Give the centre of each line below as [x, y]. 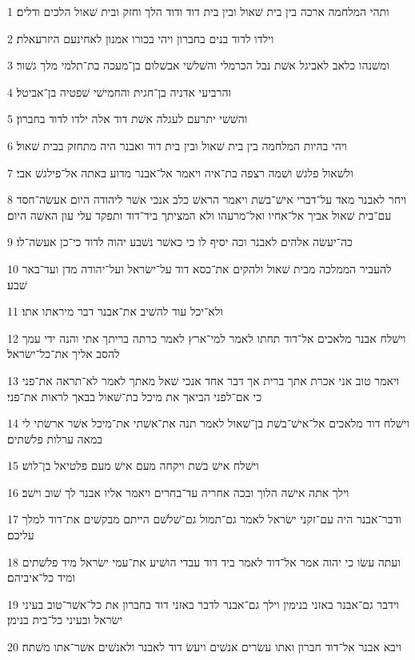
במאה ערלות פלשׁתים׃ [55, 438]
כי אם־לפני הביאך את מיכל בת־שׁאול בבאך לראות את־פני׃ [135, 396]
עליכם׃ [21, 535]
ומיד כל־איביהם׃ [41, 577]
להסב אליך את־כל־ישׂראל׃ [64, 354]
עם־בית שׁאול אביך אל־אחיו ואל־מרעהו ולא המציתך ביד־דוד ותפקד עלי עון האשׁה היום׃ [200, 215]
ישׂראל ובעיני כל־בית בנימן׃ [65, 620]
